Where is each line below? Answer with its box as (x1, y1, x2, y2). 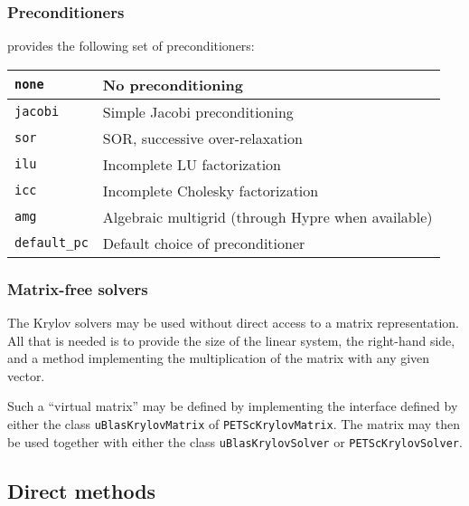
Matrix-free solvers (7, 277, 148, 300)
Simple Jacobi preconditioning (102, 100, 294, 122)
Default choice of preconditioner (102, 232, 305, 253)
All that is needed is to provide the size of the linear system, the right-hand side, (7, 330, 455, 349)
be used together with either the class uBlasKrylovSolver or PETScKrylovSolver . (7, 432, 463, 451)
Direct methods (7, 476, 156, 504)
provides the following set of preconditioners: (7, 36, 255, 55)
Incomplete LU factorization (102, 153, 281, 175)
